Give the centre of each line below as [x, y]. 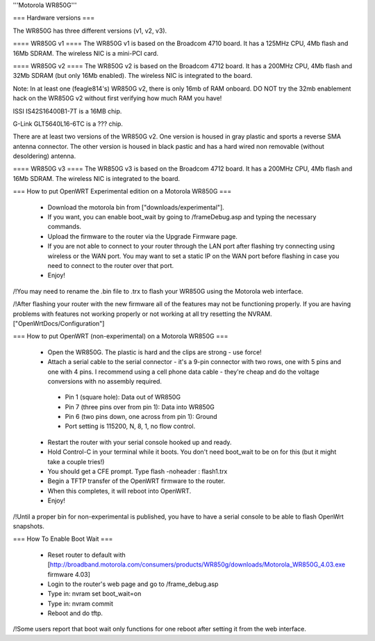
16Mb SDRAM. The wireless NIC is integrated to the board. [97, 178]
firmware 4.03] [69, 574]
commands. [65, 227]
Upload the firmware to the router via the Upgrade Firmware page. [142, 236]
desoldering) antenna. [44, 156]
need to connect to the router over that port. [111, 265]
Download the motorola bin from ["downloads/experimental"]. [136, 207]
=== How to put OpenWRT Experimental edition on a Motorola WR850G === [122, 191]
